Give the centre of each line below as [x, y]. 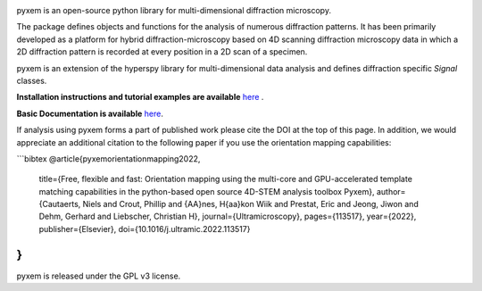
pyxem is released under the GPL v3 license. [99, 276]
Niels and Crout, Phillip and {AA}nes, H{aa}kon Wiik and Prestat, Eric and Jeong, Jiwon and [250, 204]
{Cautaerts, [60, 204]
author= [391, 191]
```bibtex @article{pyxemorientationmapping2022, [108, 158]
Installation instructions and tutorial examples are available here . [140, 97]
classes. [32, 80]
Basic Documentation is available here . [90, 113]
